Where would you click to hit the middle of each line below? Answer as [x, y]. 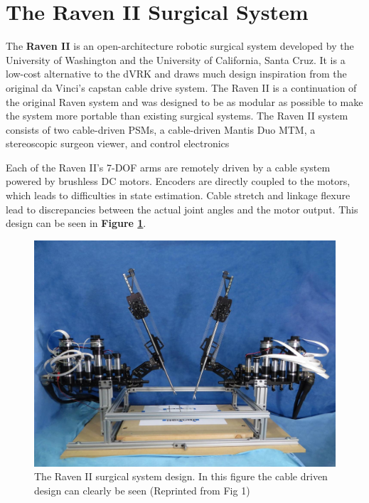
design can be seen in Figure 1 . [76, 223]
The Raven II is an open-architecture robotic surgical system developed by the [180, 46]
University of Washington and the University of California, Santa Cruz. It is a [176, 59]
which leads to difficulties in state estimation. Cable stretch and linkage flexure [178, 195]
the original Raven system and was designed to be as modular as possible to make [184, 101]
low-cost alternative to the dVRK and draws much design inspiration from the [176, 74]
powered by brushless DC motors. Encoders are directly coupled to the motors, [178, 181]
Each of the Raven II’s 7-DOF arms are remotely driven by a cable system [168, 167]
